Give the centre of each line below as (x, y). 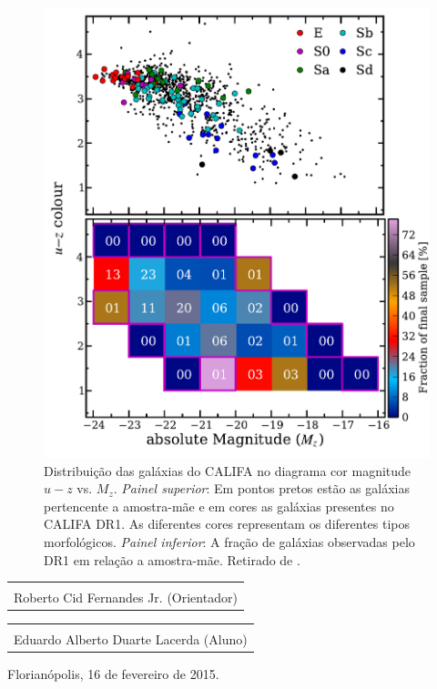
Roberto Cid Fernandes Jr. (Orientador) (126, 598)
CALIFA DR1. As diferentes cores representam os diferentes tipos (227, 524)
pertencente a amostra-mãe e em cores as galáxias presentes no (219, 506)
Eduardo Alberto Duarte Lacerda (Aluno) (131, 639)
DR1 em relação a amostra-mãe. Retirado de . (172, 559)
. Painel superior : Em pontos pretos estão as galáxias (261, 488)
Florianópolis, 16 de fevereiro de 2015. (113, 674)
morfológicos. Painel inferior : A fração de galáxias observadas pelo (229, 542)
